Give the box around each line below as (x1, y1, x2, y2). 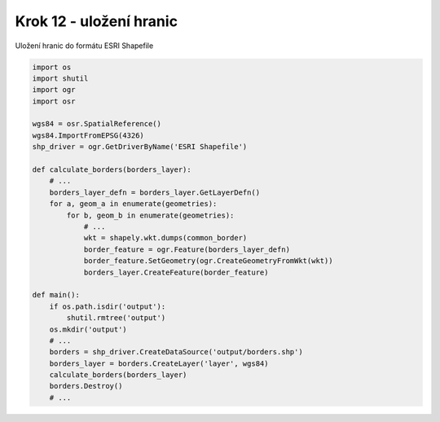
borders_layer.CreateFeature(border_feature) (83, 267, 269, 277)
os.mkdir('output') (49, 324, 128, 334)
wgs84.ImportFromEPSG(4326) (32, 130, 144, 140)
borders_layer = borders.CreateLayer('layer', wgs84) (49, 358, 269, 368)
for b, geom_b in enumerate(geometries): (66, 210, 235, 220)
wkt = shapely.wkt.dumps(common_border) (83, 233, 248, 243)
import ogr (32, 86, 76, 95)
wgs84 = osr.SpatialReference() (32, 119, 162, 129)
